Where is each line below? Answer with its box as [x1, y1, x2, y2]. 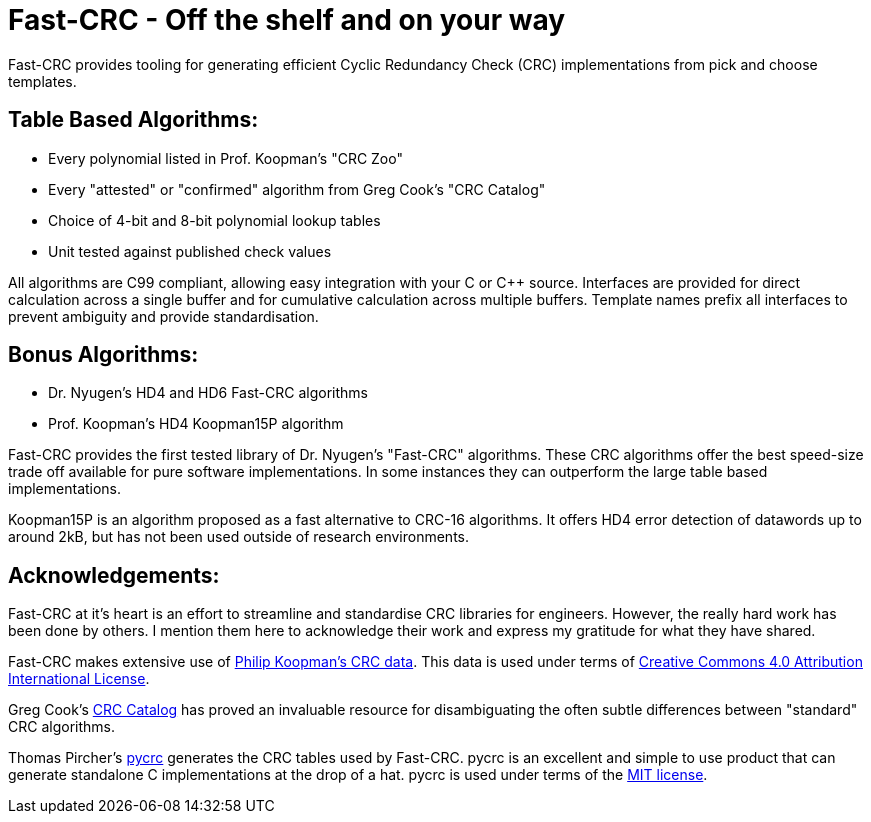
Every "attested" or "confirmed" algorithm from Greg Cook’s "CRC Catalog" [48, 180, 546, 198]
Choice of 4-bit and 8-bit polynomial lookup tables [48, 211, 381, 229]
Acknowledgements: [8, 562, 220, 588]
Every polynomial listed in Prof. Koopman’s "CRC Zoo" [48, 149, 403, 167]
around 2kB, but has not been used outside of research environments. [8, 528, 470, 546]
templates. [8, 72, 77, 90]
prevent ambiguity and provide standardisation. [8, 307, 319, 325]
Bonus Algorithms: [8, 342, 199, 368]
